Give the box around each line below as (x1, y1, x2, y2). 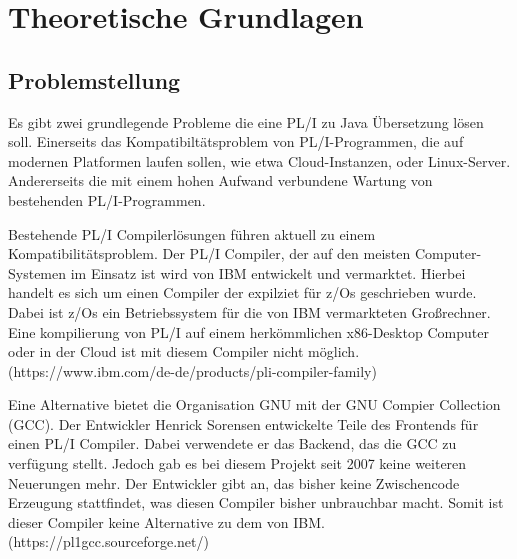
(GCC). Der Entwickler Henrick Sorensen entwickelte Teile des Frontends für (8, 413, 479, 434)
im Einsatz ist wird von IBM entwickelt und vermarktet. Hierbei (70, 262, 466, 283)
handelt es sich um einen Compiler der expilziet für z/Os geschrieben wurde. (8, 282, 477, 303)
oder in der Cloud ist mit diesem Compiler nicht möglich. (8, 341, 360, 362)
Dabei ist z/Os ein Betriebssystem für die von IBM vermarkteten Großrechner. (8, 301, 491, 322)
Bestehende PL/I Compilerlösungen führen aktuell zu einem (8, 223, 376, 244)
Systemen (8, 262, 67, 283)
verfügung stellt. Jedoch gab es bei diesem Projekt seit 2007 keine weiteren (8, 453, 467, 474)
